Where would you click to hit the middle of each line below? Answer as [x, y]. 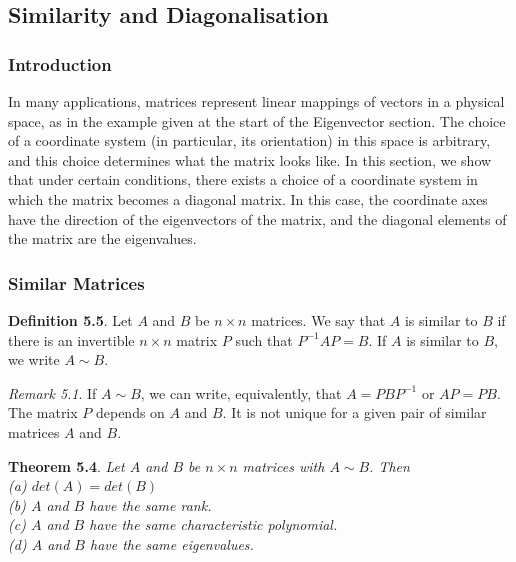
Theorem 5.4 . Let [66, 465]
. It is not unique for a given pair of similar [354, 412]
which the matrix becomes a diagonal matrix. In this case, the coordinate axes [248, 198]
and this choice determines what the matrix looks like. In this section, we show [250, 159]
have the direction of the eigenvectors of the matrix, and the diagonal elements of [257, 218]
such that [264, 339]
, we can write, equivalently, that [241, 392]
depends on [130, 412]
